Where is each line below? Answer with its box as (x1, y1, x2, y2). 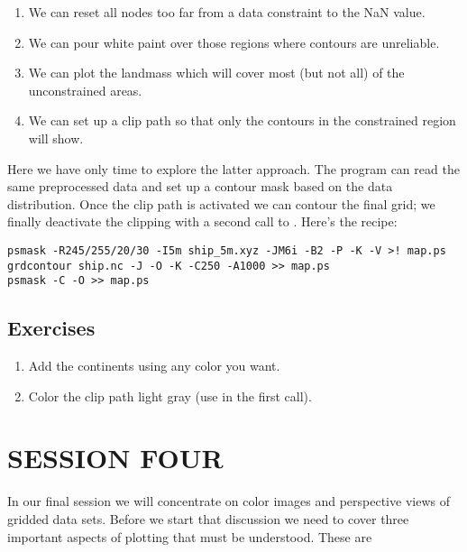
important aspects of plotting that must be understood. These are (7, 527, 372, 546)
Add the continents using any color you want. (28, 356, 280, 375)
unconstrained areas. (28, 80, 142, 99)
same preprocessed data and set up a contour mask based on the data (7, 177, 393, 196)
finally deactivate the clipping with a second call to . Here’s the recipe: (7, 212, 398, 231)
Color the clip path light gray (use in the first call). (28, 386, 312, 405)
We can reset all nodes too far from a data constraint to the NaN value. (28, 3, 426, 21)
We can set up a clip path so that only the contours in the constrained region (28, 111, 456, 130)
